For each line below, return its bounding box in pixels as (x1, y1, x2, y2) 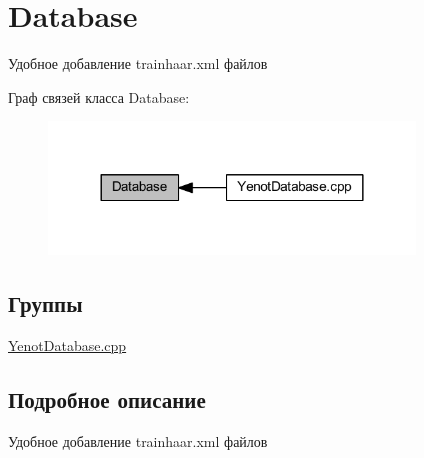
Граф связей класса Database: (8, 86, 190, 107)
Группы (8, 288, 83, 319)
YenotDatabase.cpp (8, 334, 127, 355)
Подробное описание (8, 383, 206, 414)
